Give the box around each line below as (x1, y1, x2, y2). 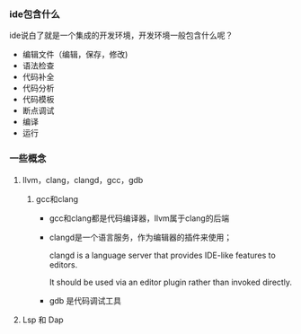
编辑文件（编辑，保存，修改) (22, 49, 128, 60)
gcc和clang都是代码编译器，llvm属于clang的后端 (49, 213, 230, 224)
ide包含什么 (9, 7, 60, 20)
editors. (49, 259, 78, 270)
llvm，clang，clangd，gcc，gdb (22, 174, 144, 185)
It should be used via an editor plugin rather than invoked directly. (49, 277, 293, 287)
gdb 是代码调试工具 (49, 294, 122, 306)
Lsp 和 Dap (22, 314, 65, 325)
